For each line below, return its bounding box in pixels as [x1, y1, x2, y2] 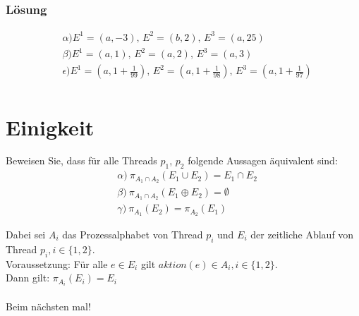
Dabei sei [6, 226, 46, 241]
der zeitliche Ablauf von [250, 226, 354, 241]
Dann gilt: [6, 270, 50, 285]
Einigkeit [6, 112, 95, 141]
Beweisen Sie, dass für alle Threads [6, 153, 157, 168]
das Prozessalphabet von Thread [62, 226, 203, 241]
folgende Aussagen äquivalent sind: [188, 153, 338, 168]
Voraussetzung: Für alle [6, 256, 108, 271]
